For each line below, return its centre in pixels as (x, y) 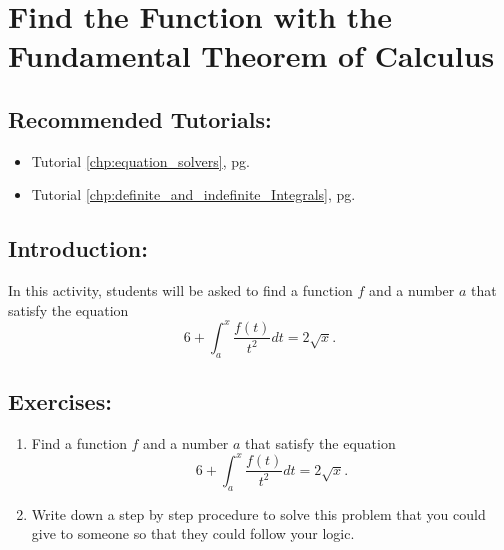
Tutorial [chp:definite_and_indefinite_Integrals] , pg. (193, 194)
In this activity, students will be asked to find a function (180, 290)
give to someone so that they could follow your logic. (193, 533)
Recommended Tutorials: (140, 118)
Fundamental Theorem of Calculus (251, 55)
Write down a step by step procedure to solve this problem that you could (258, 513)
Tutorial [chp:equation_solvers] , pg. (140, 160)
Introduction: (78, 248)
